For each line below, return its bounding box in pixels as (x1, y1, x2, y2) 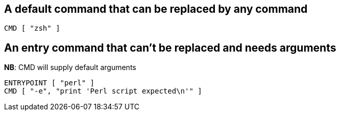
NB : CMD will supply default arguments (4, 63, 136, 72)
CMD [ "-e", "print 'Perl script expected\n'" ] (4, 87, 202, 96)
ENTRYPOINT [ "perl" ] (4, 79, 95, 87)
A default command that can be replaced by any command (4, 3, 308, 15)
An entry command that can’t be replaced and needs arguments (4, 41, 336, 54)
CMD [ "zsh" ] (4, 24, 60, 33)
